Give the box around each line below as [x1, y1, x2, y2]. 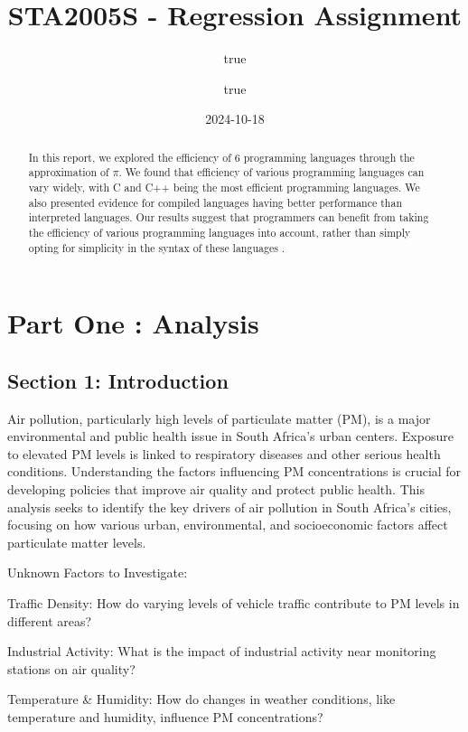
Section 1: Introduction [7, 366, 229, 394]
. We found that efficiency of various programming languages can [118, 164, 425, 180]
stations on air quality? [7, 659, 136, 678]
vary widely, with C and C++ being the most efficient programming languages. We [28, 180, 420, 195]
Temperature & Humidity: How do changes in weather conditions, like [7, 690, 396, 709]
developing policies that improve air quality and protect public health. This [7, 480, 425, 499]
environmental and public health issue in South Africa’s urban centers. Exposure [7, 427, 454, 446]
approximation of [28, 164, 109, 180]
